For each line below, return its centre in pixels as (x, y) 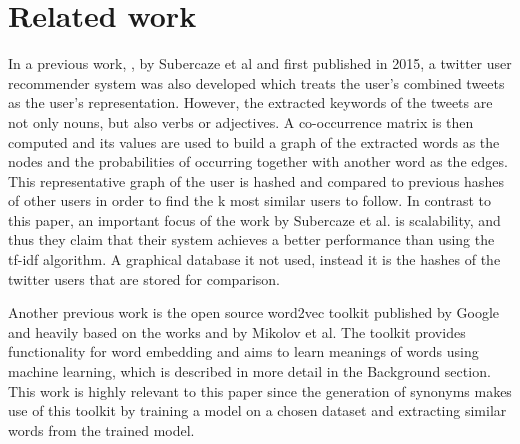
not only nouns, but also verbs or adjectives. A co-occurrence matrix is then (241, 121)
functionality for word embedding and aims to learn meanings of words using (243, 351)
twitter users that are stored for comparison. (144, 278)
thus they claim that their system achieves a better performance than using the (251, 239)
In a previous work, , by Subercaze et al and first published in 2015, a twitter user (260, 63)
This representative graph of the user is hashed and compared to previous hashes (256, 180)
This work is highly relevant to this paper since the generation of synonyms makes (260, 390)
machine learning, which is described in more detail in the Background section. (249, 371)
